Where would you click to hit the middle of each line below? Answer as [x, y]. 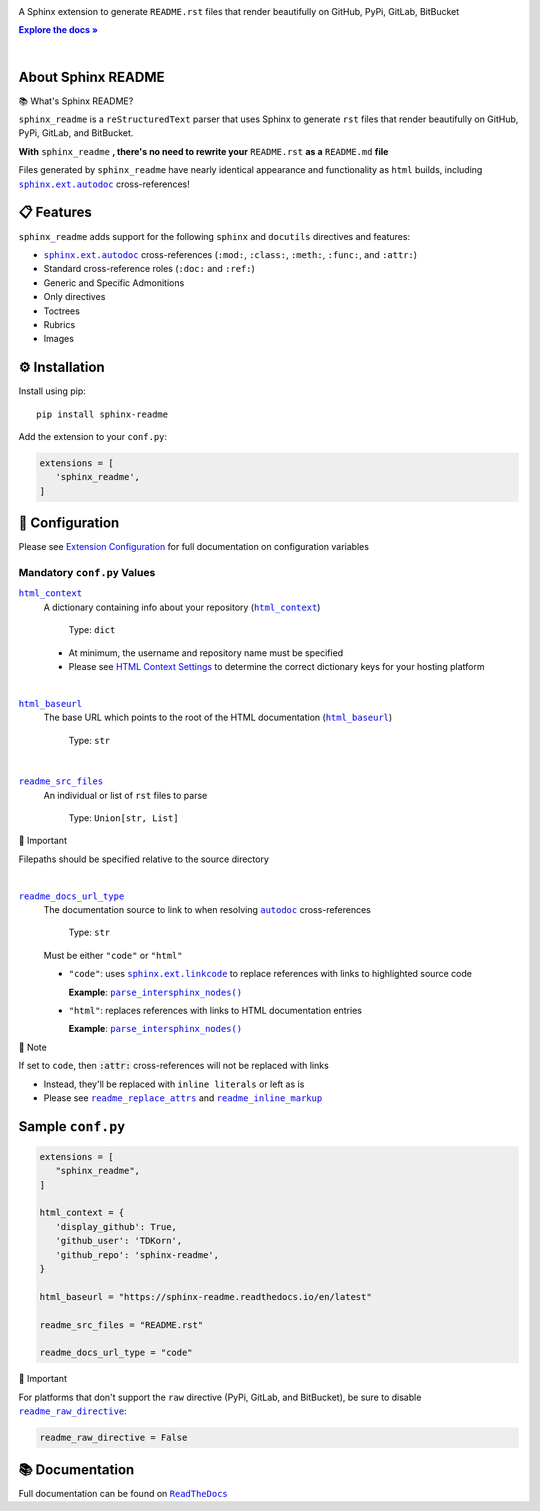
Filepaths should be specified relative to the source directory [144, 859]
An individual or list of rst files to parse [125, 795]
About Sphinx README [91, 76]
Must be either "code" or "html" [113, 955]
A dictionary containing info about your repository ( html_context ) [182, 607]
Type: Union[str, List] [123, 818]
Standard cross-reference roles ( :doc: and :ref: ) [149, 269]
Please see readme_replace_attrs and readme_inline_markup [183, 1097]
